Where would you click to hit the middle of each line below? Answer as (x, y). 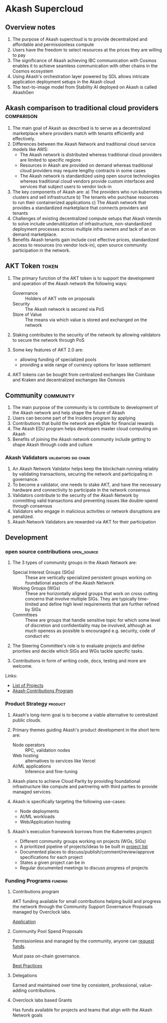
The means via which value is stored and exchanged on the (86, 320)
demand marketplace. (35, 234)
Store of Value (27, 314)
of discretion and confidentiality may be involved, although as (88, 626)
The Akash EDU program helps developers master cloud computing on (85, 429)
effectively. (24, 139)
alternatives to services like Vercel (60, 761)
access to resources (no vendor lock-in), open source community (80, 245)
